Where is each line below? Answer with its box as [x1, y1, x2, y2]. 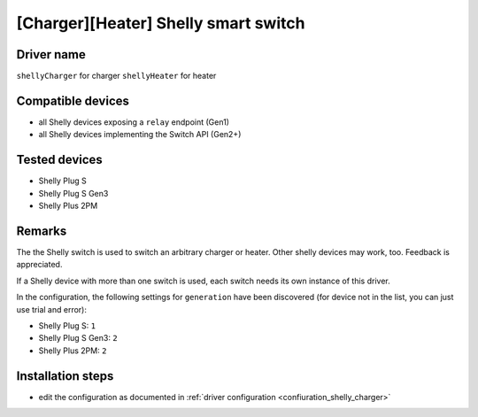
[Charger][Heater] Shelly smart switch [16, 13, 305, 33]
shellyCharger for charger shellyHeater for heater [16, 71, 217, 81]
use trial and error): [16, 304, 88, 314]
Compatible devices [16, 93, 130, 108]
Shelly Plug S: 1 [38, 320, 96, 331]
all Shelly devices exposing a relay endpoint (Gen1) [38, 116, 230, 127]
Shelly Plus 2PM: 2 [38, 345, 107, 356]
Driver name [16, 47, 86, 62]
